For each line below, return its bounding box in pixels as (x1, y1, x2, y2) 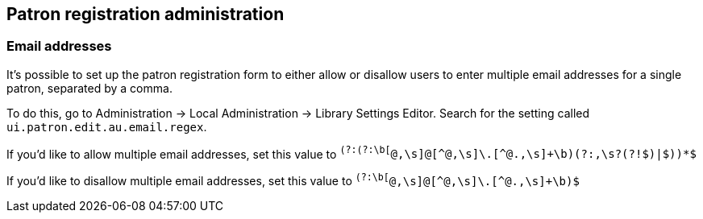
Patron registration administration (6, 4, 285, 24)
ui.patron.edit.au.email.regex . (6, 119, 207, 134)
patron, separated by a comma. (6, 81, 173, 95)
